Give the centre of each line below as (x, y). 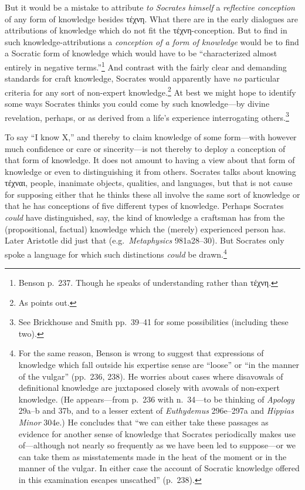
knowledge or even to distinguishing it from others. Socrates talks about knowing (150, 171)
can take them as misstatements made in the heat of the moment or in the (152, 456)
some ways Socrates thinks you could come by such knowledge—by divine (137, 104)
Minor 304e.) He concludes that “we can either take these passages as (143, 422)
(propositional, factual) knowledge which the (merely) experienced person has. (145, 229)
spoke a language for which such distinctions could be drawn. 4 (116, 253)
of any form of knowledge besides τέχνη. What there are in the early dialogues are (152, 18)
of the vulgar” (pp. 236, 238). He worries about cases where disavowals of (151, 376)
